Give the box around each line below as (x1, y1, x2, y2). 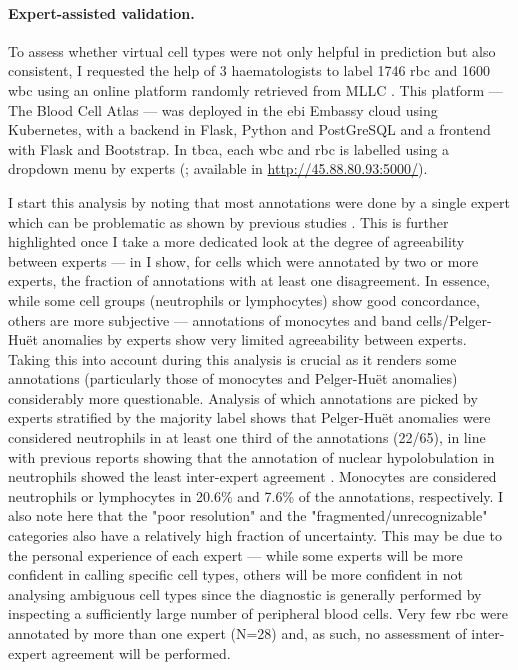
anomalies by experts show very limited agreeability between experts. (42, 329, 467, 350)
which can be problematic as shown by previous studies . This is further (8, 211, 449, 232)
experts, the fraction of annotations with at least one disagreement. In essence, (8, 270, 490, 291)
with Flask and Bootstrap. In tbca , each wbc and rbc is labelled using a (8, 138, 450, 159)
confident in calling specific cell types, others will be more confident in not (8, 564, 463, 585)
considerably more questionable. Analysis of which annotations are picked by (8, 387, 478, 408)
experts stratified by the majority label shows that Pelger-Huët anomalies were (8, 407, 491, 428)
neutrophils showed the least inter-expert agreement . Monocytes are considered (8, 466, 497, 487)
